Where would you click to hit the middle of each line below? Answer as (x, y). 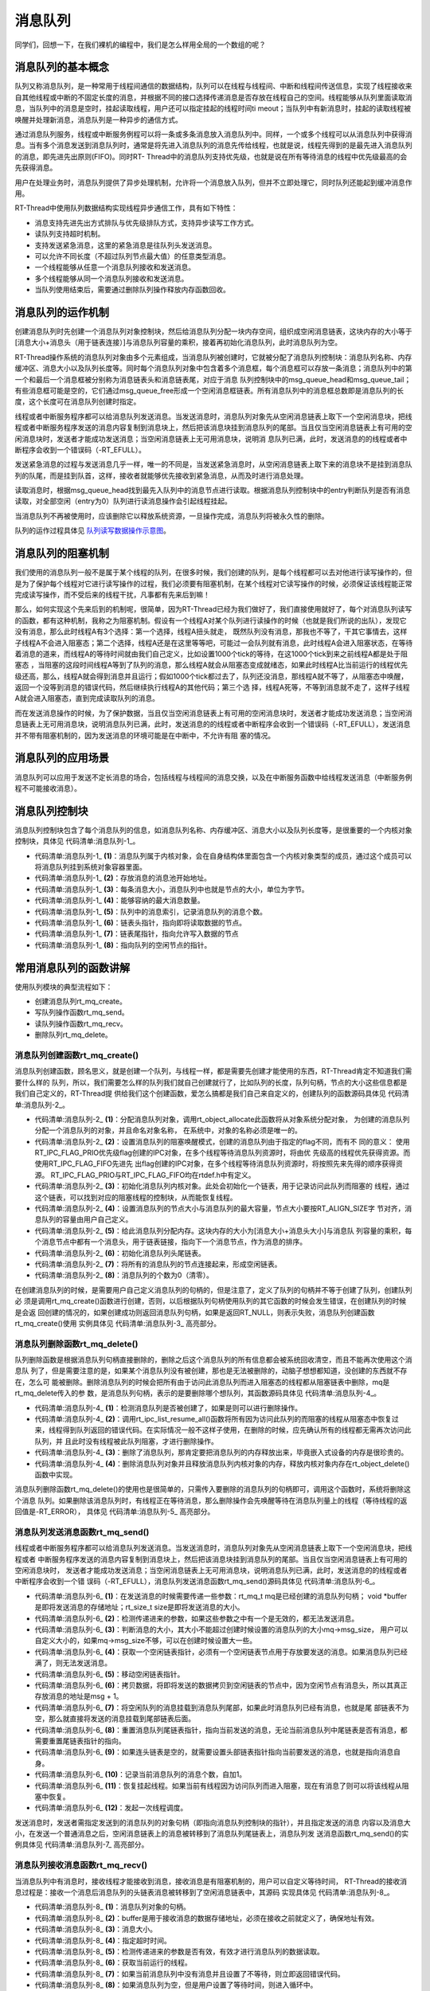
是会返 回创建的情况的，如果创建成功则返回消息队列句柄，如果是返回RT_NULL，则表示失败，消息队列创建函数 (195, 1312)
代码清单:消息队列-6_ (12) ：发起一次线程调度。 (111, 1808)
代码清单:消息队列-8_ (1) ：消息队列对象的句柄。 (113, 1907)
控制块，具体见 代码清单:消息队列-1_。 (77, 841)
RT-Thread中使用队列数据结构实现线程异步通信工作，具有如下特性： (126, 208)
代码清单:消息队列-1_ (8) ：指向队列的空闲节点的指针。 (123, 945)
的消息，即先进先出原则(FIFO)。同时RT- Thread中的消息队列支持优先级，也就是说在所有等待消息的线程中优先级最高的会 (211, 156)
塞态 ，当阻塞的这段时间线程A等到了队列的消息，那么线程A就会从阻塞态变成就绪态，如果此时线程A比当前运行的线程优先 (211, 665)
